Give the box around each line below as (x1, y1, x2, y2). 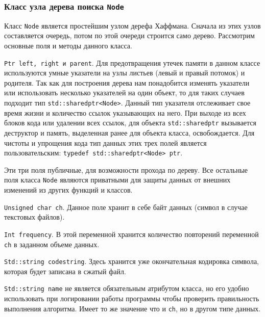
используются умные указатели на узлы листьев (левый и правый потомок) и (4, 67, 245, 78)
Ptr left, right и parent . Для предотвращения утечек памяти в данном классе (4, 57, 260, 68)
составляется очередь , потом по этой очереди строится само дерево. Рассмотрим (4, 30, 255, 41)
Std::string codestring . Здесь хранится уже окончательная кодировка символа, (4, 256, 259, 267)
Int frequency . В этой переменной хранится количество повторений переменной (4, 228, 259, 239)
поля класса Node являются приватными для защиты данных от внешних (4, 174, 231, 185)
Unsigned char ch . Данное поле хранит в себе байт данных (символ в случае (4, 201, 248, 212)
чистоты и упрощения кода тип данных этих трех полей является (4, 137, 207, 148)
